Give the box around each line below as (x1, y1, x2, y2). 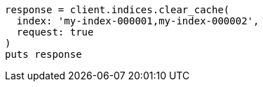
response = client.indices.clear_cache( (5, 4, 230, 15)
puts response (5, 49, 82, 60)
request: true (16, 26, 94, 38)
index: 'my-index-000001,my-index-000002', (16, 15, 259, 26)
